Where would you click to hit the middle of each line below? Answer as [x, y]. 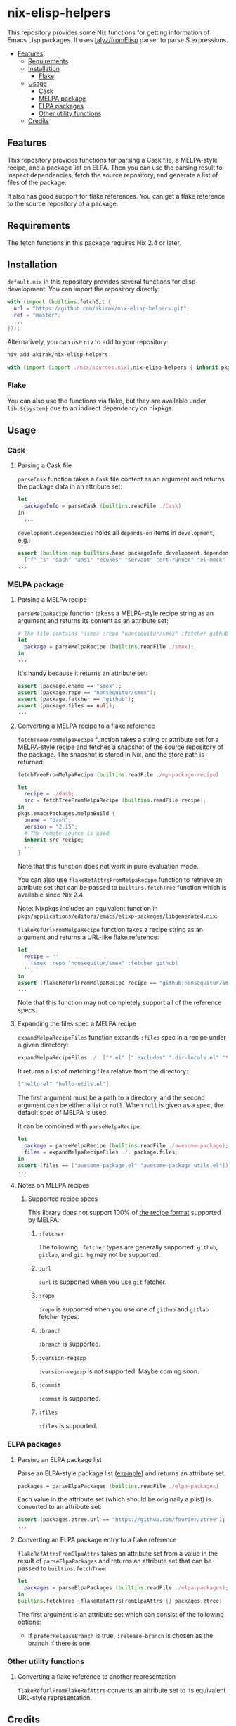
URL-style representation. [55, 1697]
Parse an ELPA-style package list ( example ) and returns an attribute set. [122, 1473]
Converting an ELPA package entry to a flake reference [97, 1540]
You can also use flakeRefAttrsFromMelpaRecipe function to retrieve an [120, 880]
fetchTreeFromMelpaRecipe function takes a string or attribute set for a [118, 739]
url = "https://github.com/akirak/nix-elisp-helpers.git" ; [102, 309]
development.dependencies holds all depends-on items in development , [116, 532]
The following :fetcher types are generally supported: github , [128, 1247]
